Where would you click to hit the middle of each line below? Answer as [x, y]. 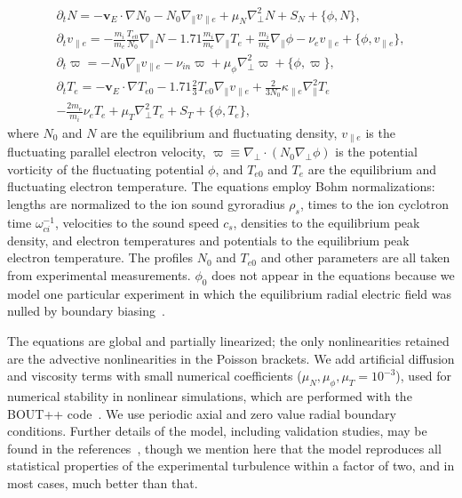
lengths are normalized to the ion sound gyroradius [146, 203]
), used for [424, 376]
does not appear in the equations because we [333, 275]
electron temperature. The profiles [100, 257]
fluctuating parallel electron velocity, [107, 152]
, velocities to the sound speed [137, 222]
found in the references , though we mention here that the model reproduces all [224, 448]
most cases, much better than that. [103, 482]
